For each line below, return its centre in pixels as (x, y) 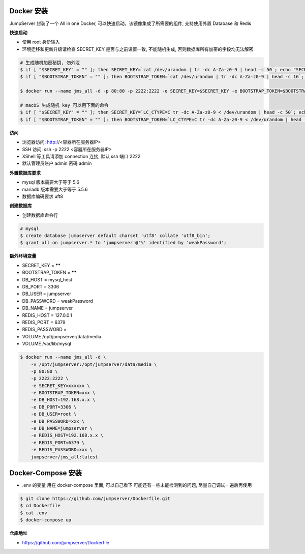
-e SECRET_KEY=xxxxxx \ (60, 386)
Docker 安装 (29, 11)
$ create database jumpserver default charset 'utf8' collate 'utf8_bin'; (115, 236)
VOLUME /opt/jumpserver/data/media (62, 336)
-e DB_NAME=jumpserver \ (62, 428)
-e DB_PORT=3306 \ (54, 407)
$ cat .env (34, 513)
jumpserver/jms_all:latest (65, 457)
